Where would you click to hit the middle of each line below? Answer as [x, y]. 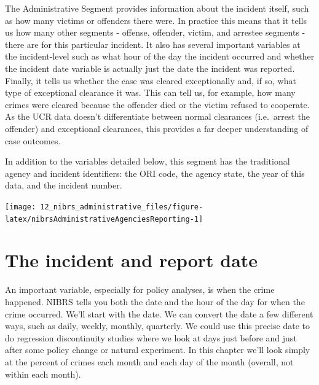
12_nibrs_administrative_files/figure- [122, 207]
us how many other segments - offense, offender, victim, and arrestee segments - [155, 32]
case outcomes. [33, 140]
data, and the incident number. [64, 185]
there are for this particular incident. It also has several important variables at [153, 44]
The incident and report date [132, 260]
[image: [21, 207]
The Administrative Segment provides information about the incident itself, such [157, 8]
